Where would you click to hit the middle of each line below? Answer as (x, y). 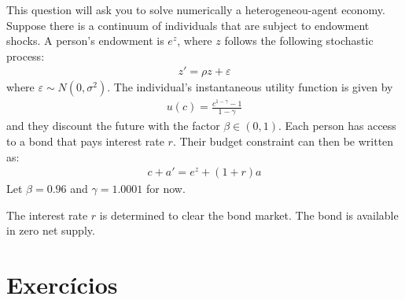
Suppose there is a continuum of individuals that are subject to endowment (188, 25)
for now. (166, 189)
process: (26, 56)
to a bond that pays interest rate (85, 141)
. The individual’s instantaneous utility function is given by (250, 87)
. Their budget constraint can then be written (283, 141)
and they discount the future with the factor (113, 126)
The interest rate (47, 215)
